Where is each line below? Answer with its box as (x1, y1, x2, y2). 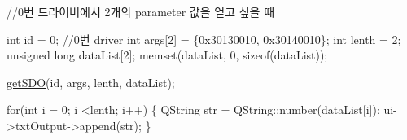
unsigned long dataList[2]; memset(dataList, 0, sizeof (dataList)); (7, 46, 328, 63)
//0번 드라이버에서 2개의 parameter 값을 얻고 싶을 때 (7, 3, 275, 20)
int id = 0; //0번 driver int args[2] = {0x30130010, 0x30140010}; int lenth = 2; (7, 30, 401, 47)
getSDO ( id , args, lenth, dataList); (7, 73, 175, 90)
